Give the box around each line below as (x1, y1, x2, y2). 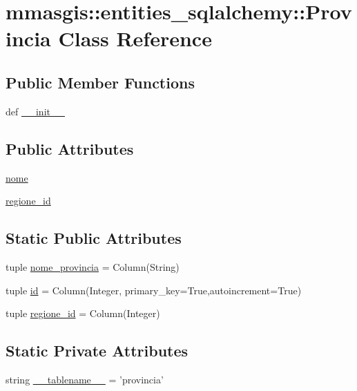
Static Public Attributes (6, 227, 182, 249)
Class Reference (58, 24, 212, 53)
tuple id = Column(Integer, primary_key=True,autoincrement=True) (6, 283, 302, 297)
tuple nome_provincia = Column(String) (6, 259, 180, 274)
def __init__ (6, 104, 65, 118)
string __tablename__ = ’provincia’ (6, 372, 164, 386)
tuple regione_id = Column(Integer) (6, 306, 160, 321)
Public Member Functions (6, 71, 195, 93)
